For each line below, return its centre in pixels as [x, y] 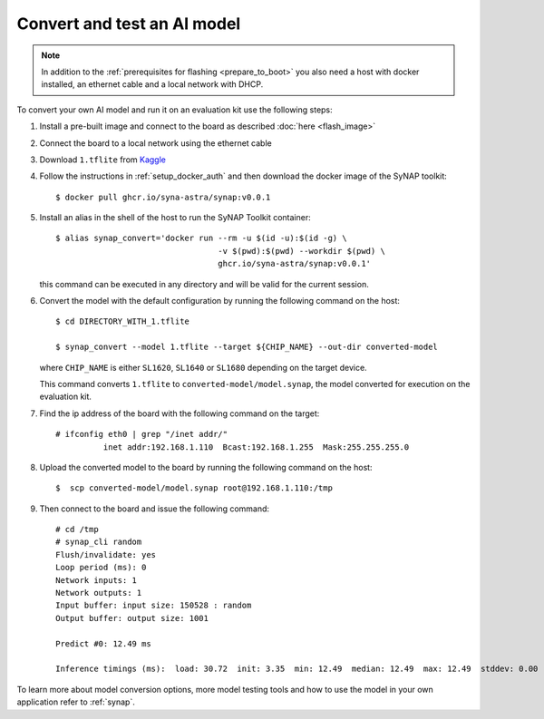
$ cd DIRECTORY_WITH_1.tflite [123, 321]
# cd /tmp [77, 530]
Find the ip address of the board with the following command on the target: [180, 413]
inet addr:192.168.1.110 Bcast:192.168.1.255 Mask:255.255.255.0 [256, 447]
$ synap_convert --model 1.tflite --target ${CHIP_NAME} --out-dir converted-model [247, 347]
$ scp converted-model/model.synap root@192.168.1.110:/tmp [194, 488]
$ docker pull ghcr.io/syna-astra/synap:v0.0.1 [163, 197]
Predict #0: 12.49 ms [103, 643]
